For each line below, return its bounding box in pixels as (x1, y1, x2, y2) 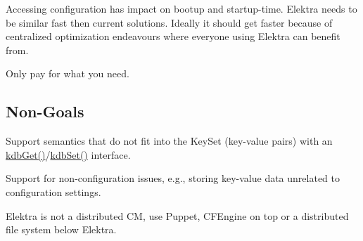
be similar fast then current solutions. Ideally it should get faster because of (6, 15, 333, 30)
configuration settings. (6, 184, 101, 199)
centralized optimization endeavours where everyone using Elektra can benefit (6, 29, 340, 44)
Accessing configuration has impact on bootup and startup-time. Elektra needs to (6, 1, 357, 15)
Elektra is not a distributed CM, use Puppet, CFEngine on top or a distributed (6, 208, 349, 223)
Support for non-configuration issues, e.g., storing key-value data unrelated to (6, 171, 340, 185)
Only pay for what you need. (6, 66, 129, 81)
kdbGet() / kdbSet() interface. (6, 147, 131, 162)
